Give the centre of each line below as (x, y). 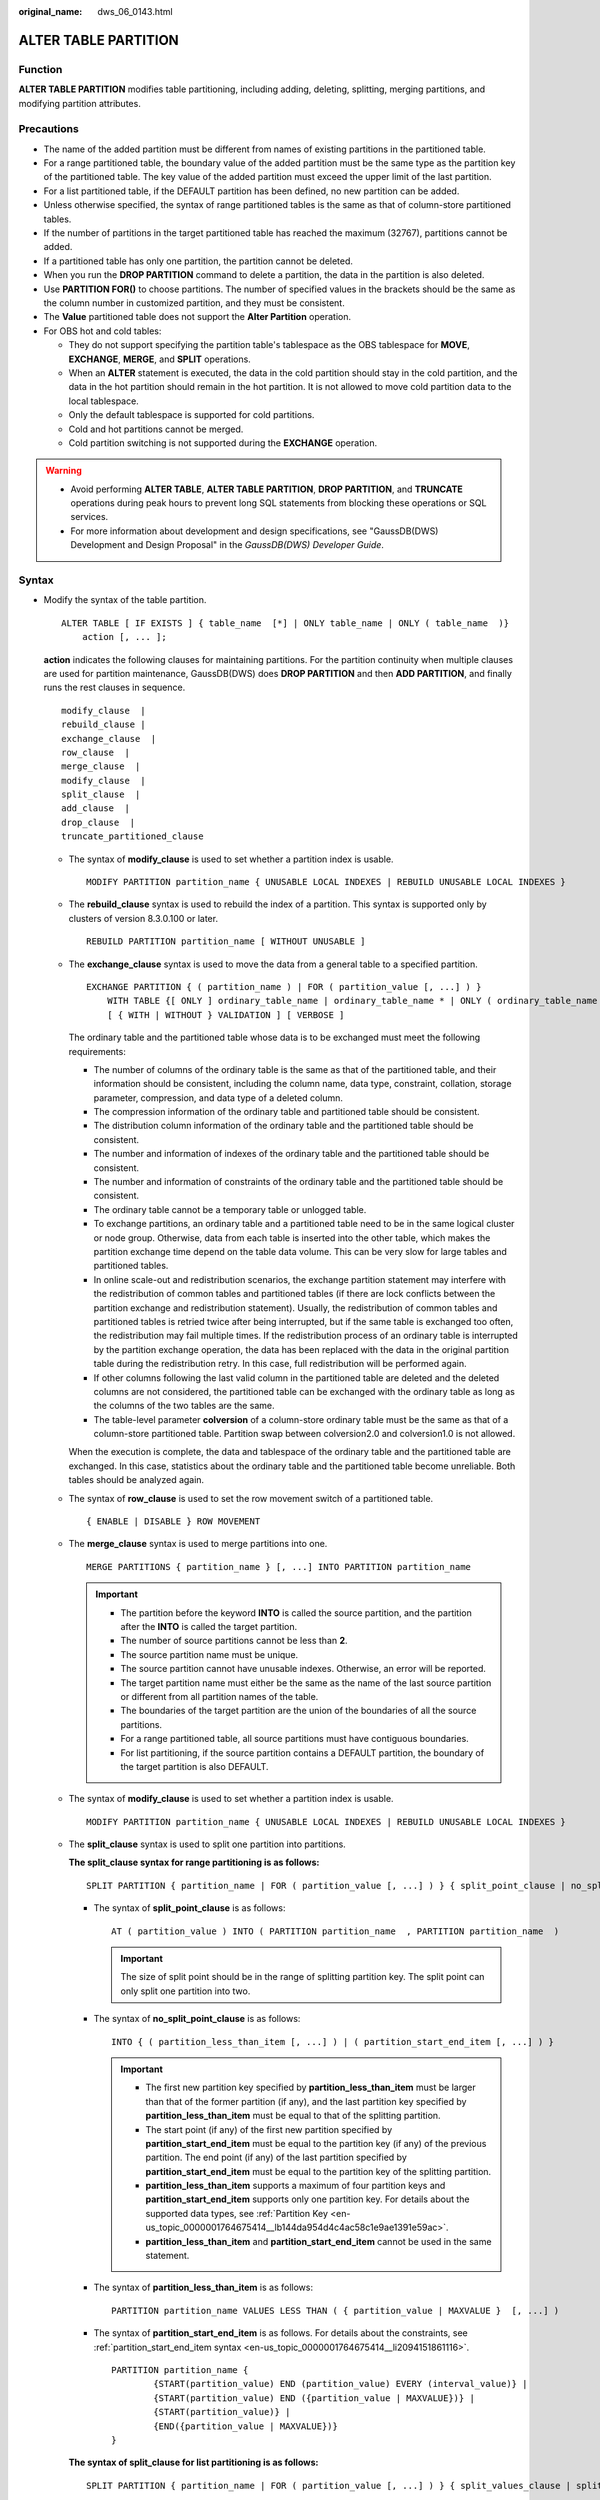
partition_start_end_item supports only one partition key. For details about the (307, 2199)
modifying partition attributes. (80, 103)
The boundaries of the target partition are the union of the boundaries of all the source (298, 1711)
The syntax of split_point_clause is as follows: (189, 1908)
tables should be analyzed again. (136, 1480)
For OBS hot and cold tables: (102, 331)
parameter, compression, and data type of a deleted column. (218, 1097)
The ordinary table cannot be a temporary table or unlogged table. (230, 1209)
